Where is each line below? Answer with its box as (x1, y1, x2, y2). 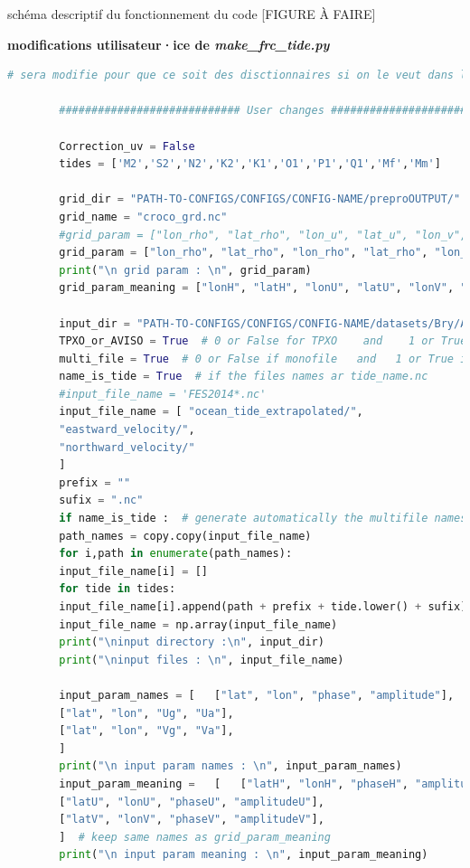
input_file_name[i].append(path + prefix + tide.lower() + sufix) (59, 600, 467, 613)
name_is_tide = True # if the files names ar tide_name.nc (59, 370, 428, 383)
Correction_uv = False (59, 139, 195, 153)
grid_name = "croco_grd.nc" (59, 210, 228, 223)
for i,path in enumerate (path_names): (59, 547, 293, 561)
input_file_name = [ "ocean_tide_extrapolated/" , (59, 405, 363, 419)
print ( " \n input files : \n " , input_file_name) (59, 653, 344, 666)
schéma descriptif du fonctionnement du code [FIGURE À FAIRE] (7, 5, 376, 23)
